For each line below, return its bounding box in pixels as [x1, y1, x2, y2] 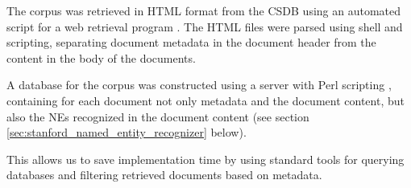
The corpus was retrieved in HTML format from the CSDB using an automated [6, 2, 401, 18]
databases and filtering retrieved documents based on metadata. [6, 166, 322, 183]
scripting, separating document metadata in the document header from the [6, 34, 376, 51]
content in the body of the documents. [6, 49, 196, 66]
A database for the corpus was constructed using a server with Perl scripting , [6, 76, 392, 93]
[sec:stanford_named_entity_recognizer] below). [6, 124, 247, 141]
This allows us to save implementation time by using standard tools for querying [6, 150, 405, 167]
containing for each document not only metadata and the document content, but [6, 92, 405, 108]
